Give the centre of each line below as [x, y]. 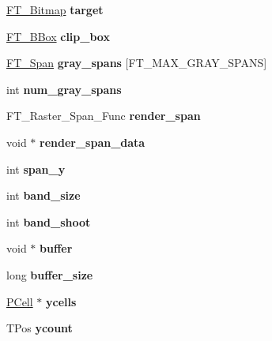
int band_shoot [49, 221]
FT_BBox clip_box [58, 36]
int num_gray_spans [64, 89]
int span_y [36, 169]
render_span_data [93, 142]
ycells [61, 301]
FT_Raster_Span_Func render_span [104, 116]
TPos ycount [40, 328]
